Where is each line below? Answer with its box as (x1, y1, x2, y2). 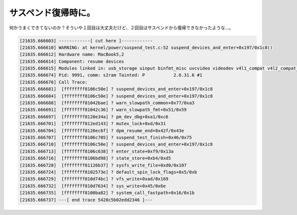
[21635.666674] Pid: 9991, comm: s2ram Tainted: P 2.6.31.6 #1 (19, 72, 202, 78)
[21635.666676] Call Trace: (19, 79, 88, 85)
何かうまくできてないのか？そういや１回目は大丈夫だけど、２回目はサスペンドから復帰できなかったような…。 (9, 25, 234, 31)
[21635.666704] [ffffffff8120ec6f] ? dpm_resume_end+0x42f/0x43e (19, 128, 184, 133)
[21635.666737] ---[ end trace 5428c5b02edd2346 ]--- (19, 197, 153, 203)
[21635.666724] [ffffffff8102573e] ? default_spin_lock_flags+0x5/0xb (19, 169, 198, 175)
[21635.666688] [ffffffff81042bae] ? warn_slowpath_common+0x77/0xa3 (19, 100, 195, 106)
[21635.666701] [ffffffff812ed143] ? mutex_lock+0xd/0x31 (19, 121, 166, 127)
